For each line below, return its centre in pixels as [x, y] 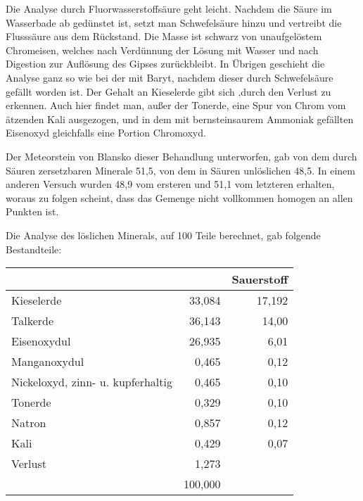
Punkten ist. [32, 211]
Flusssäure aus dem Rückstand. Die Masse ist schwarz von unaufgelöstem [164, 36]
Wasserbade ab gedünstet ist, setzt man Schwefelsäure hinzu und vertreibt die [174, 22]
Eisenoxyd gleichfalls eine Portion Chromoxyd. [106, 133]
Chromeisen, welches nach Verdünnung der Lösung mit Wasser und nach [162, 50]
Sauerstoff [260, 279]
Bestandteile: [34, 249]
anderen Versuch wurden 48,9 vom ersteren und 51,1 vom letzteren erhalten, [170, 184]
